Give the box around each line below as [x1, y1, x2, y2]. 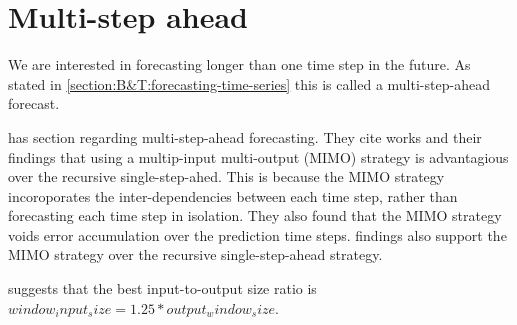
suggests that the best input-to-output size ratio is [8, 278, 317, 299]
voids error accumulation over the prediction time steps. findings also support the [8, 224, 507, 245]
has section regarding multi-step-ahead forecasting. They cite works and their [8, 126, 482, 147]
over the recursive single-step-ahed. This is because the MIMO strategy [8, 166, 445, 187]
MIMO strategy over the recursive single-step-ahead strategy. [8, 244, 383, 265]
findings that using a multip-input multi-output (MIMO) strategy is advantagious [8, 146, 509, 167]
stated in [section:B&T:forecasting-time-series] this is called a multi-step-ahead [8, 73, 490, 94]
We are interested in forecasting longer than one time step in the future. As [8, 54, 471, 75]
